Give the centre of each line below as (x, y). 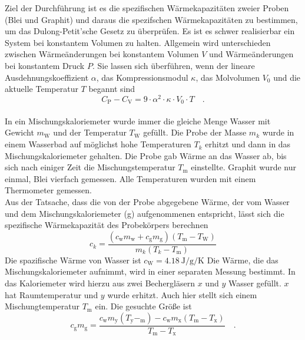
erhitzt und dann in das (248, 144)
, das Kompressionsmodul (142, 77)
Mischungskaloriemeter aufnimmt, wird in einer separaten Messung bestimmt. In (150, 271)
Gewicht (19, 132)
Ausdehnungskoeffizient (47, 77)
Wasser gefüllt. (255, 283)
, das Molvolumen (228, 77)
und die (287, 77)
